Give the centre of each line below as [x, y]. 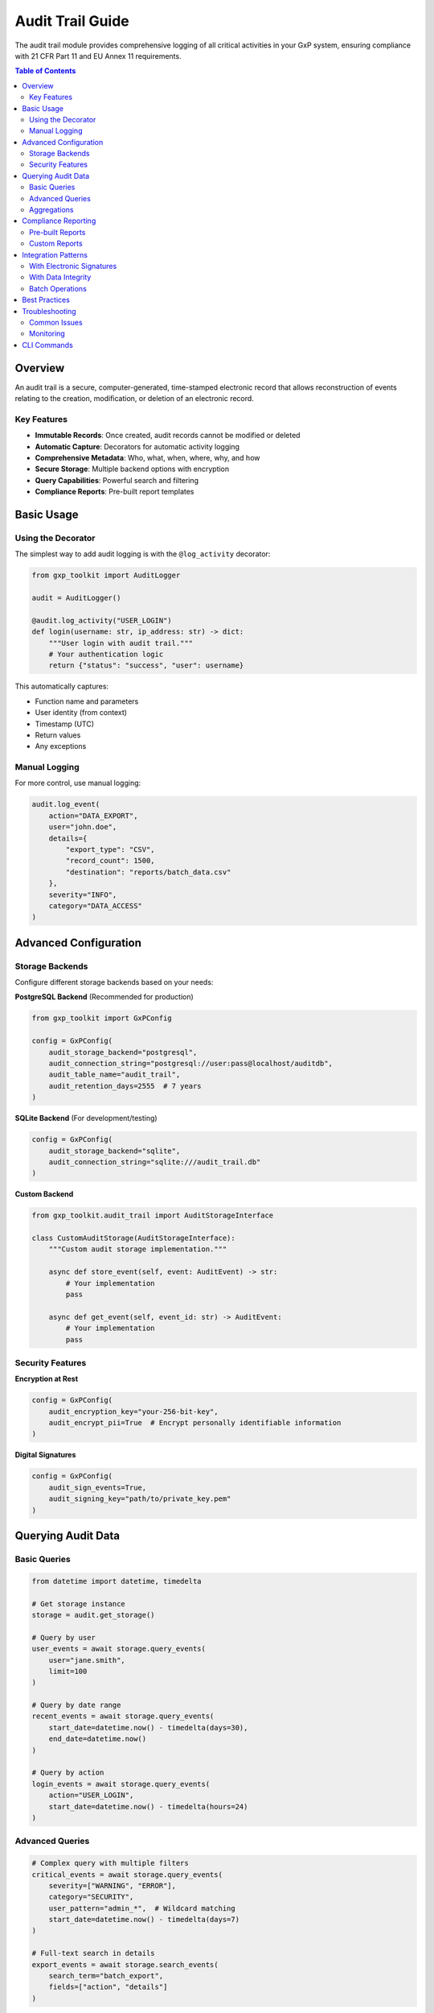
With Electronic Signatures [73, 266]
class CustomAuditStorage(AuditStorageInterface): [134, 1238]
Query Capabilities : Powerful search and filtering [117, 480]
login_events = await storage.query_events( [121, 1784]
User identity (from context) [81, 713]
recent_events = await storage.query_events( [123, 1716]
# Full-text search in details [94, 1953]
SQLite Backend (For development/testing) [86, 1118]
